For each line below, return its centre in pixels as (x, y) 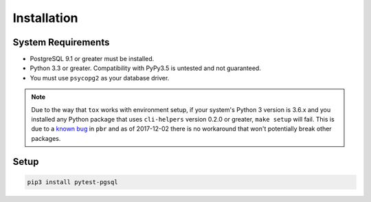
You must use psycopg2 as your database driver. (100, 78)
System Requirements (61, 42)
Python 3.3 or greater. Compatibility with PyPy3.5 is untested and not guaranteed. (145, 68)
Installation (45, 18)
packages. (46, 138)
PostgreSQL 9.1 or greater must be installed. (92, 59)
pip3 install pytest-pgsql (72, 182)
